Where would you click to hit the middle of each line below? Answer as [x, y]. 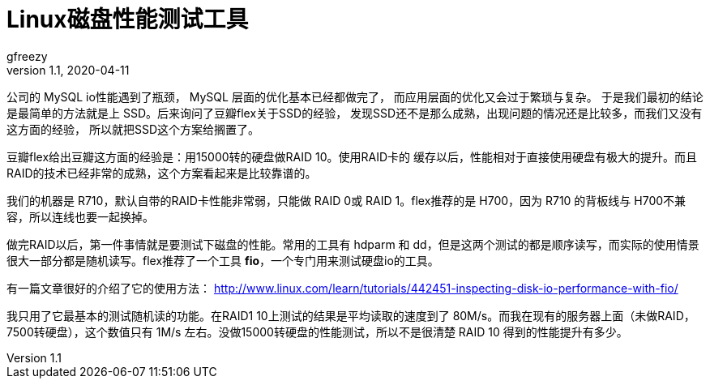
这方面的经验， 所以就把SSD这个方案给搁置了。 [133, 129]
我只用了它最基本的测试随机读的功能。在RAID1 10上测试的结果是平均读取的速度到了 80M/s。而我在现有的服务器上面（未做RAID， [351, 315]
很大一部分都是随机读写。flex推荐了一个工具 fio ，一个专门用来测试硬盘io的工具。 [223, 260]
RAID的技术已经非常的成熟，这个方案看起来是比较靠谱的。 [162, 173]
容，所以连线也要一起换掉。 [80, 216]
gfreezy [27, 56]
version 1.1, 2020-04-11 [68, 70]
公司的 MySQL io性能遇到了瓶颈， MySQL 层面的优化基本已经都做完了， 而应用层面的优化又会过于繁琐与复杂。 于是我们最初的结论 [355, 96]
